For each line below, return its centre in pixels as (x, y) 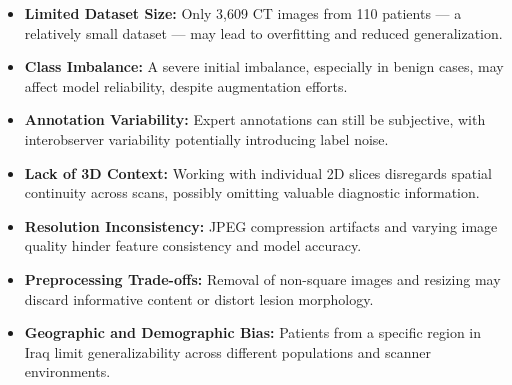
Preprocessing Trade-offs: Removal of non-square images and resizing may (262, 278)
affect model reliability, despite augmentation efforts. (186, 85)
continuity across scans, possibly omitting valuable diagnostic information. (252, 192)
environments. (67, 371)
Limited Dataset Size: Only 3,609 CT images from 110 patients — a (243, 13)
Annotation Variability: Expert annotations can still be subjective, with (255, 119)
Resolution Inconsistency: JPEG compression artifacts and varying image (261, 225)
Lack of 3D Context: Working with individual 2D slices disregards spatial (258, 172)
